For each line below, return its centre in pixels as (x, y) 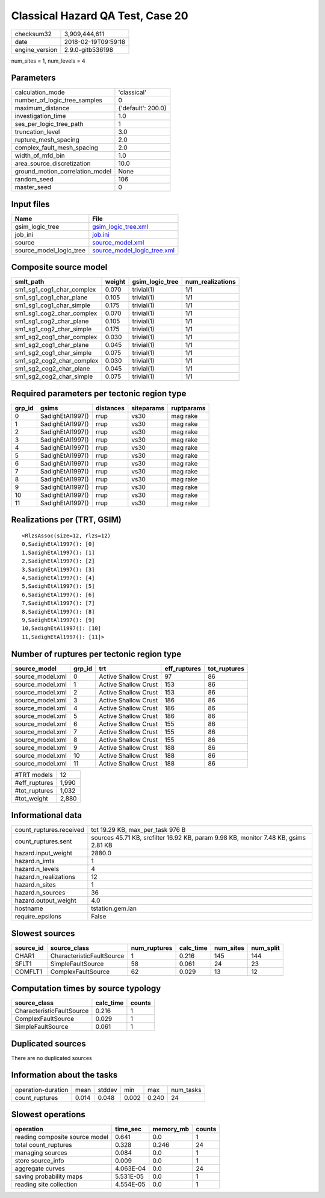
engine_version (36, 49)
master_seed (33, 187)
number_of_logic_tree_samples (58, 101)
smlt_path (29, 282)
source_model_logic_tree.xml (133, 250)
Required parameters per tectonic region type (99, 394)
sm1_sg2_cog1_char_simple (53, 353)
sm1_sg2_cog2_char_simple (54, 376)
